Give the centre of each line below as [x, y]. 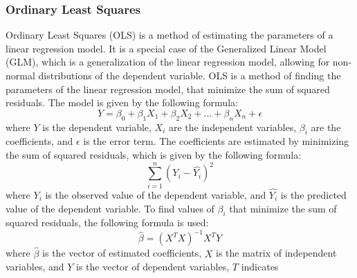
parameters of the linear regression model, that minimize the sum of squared [168, 89]
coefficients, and [39, 141]
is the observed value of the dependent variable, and [156, 194]
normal [20, 75]
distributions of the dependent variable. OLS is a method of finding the [190, 75]
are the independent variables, [233, 127]
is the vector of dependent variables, [153, 267]
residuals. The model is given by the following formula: [122, 102]
